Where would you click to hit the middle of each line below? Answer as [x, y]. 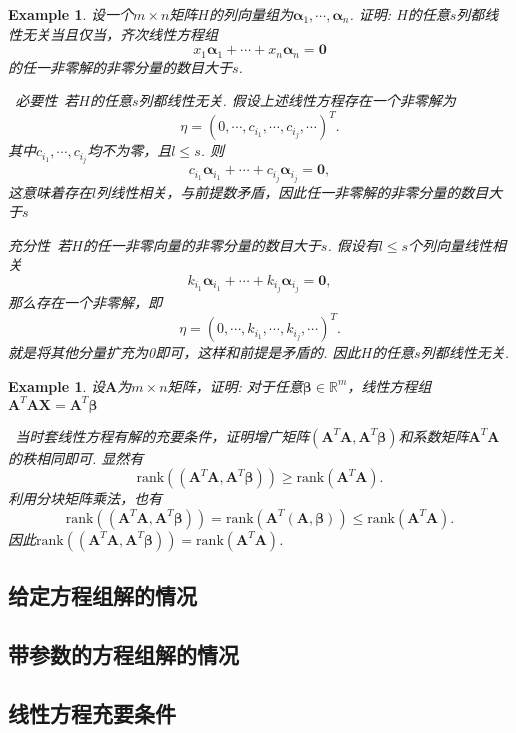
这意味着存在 [50, 191]
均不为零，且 [129, 150]
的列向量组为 [251, 14]
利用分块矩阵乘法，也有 [85, 498]
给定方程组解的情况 [102, 595]
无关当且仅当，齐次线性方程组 [119, 33]
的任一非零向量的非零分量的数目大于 [201, 244]
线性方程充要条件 [92, 712]
